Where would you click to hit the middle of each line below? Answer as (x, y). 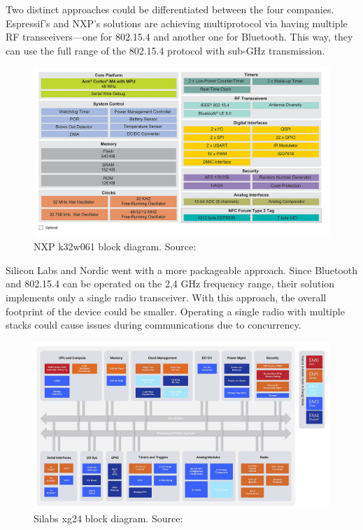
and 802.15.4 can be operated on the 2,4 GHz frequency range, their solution (170, 284)
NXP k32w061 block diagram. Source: (115, 246)
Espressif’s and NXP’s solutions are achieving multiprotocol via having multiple (177, 23)
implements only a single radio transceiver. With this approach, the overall (166, 297)
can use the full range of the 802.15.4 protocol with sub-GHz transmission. (165, 50)
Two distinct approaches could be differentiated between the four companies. (170, 9)
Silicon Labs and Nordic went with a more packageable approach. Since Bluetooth (182, 270)
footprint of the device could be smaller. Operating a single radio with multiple (175, 311)
